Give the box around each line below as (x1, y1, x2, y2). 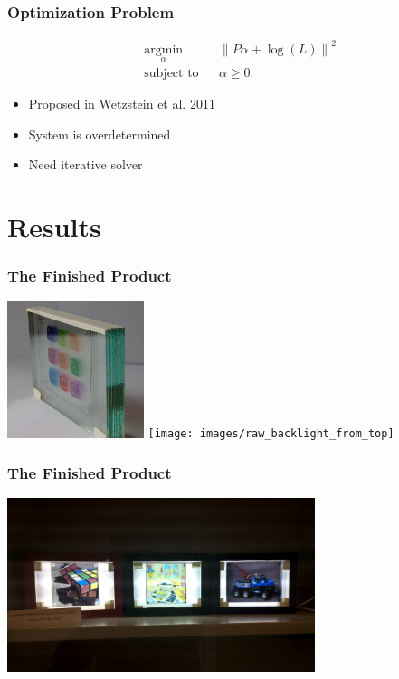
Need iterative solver (28, 155, 143, 174)
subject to (144, 66, 199, 80)
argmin (144, 43, 184, 56)
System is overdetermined (28, 124, 171, 143)
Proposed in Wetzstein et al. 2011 (28, 94, 215, 112)
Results (7, 207, 101, 244)
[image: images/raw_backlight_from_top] (147, 427, 394, 441)
